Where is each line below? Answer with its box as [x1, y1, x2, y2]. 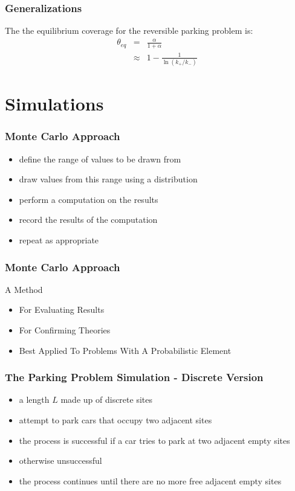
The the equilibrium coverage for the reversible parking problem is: [5, 24, 253, 37]
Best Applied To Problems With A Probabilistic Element [19, 344, 232, 356]
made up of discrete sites [60, 393, 152, 406]
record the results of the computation [19, 213, 158, 226]
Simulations [5, 91, 104, 116]
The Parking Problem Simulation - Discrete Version [5, 370, 264, 385]
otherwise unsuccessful [19, 454, 102, 467]
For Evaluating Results [19, 303, 105, 316]
